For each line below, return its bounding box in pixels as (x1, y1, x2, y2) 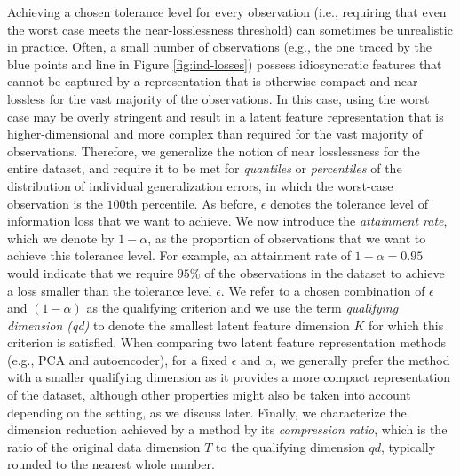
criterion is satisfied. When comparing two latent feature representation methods (7, 333, 447, 352)
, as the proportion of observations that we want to (147, 228, 426, 247)
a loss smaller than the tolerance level (7, 281, 212, 299)
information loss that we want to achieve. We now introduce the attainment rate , (7, 211, 448, 230)
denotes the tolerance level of (270, 194, 428, 212)
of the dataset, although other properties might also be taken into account (7, 385, 411, 404)
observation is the (7, 194, 103, 212)
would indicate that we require (7, 263, 174, 282)
